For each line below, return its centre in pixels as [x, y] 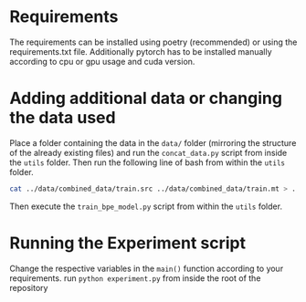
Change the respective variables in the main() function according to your [147, 268]
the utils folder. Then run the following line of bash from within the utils [148, 162]
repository [29, 287]
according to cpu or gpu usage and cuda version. [102, 61]
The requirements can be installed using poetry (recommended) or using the [153, 42]
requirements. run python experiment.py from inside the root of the [135, 278]
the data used [63, 118]
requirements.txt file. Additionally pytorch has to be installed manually [141, 51]
